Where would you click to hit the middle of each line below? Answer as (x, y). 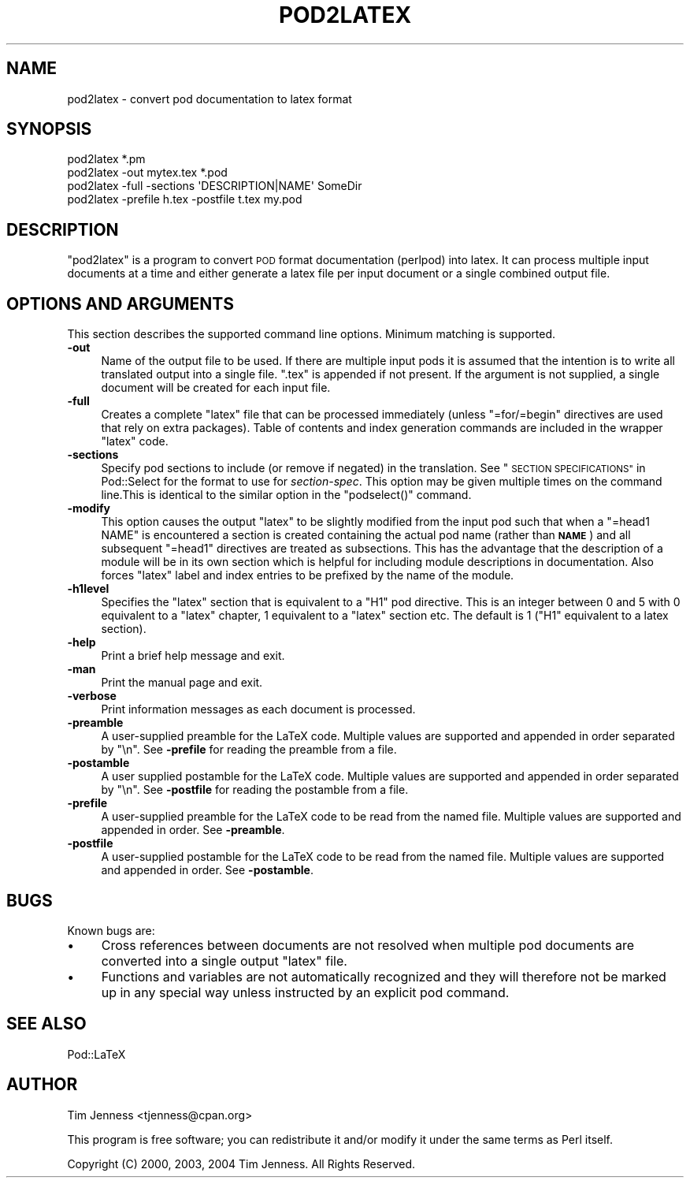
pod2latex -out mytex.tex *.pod (147, 173)
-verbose (92, 696)
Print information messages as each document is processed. (258, 709)
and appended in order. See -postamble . (207, 870)
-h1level (88, 589)
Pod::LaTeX (96, 1054)
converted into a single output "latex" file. (224, 961)
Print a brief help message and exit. (193, 656)
